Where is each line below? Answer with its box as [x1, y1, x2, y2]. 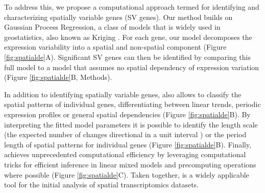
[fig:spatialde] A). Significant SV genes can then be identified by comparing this [4, 51, 251, 62]
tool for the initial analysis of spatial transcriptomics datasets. [4, 179, 199, 190]
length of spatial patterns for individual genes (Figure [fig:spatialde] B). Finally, [4, 139, 252, 149]
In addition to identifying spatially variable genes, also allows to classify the [4, 89, 242, 99]
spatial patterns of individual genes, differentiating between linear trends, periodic [4, 99, 261, 110]
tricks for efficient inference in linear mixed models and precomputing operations [4, 159, 256, 169]
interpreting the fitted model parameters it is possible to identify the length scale [4, 119, 258, 130]
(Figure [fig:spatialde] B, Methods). [4, 72, 112, 82]
